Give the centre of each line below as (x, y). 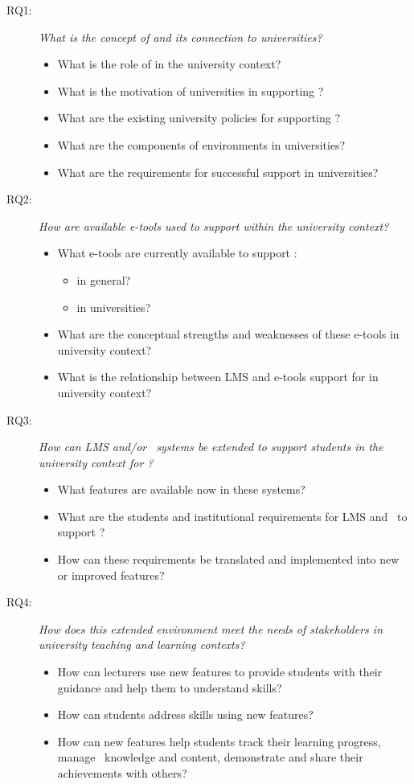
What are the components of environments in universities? (201, 144)
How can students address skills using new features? (185, 714)
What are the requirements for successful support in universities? (218, 172)
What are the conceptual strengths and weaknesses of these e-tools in (228, 334)
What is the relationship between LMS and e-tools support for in (218, 377)
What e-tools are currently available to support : (177, 253)
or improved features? (111, 575)
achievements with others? (122, 773)
